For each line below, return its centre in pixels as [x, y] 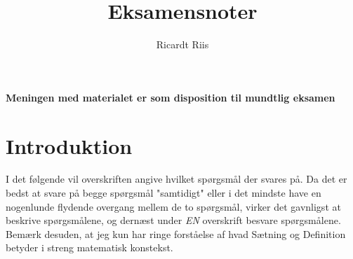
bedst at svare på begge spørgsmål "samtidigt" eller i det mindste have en [164, 193]
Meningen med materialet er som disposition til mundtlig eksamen [171, 97]
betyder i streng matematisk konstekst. [89, 247]
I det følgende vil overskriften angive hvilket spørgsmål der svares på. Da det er [176, 179]
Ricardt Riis [182, 44]
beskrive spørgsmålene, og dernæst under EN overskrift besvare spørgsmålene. [173, 220]
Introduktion [69, 145]
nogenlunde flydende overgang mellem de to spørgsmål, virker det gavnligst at [173, 206]
